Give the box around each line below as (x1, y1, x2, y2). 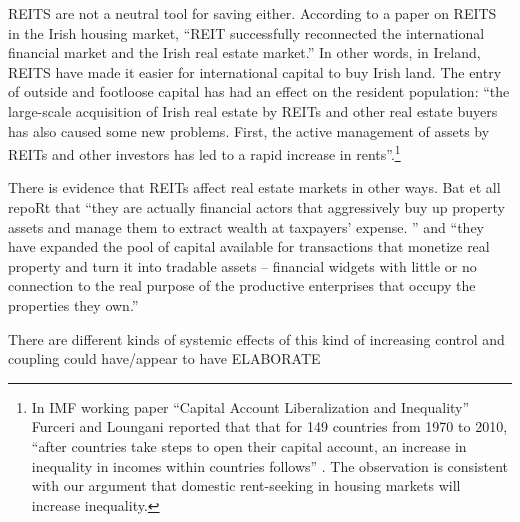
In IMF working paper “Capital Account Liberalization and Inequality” (31, 396, 470, 417)
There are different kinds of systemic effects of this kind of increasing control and (8, 328, 505, 349)
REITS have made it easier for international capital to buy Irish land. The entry (8, 61, 502, 82)
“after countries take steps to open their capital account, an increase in (31, 435, 467, 456)
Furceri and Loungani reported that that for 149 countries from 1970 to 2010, (31, 416, 508, 437)
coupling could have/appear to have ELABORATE (8, 348, 321, 369)
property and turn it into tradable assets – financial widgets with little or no (8, 255, 477, 276)
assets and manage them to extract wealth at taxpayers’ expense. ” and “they (8, 216, 485, 237)
